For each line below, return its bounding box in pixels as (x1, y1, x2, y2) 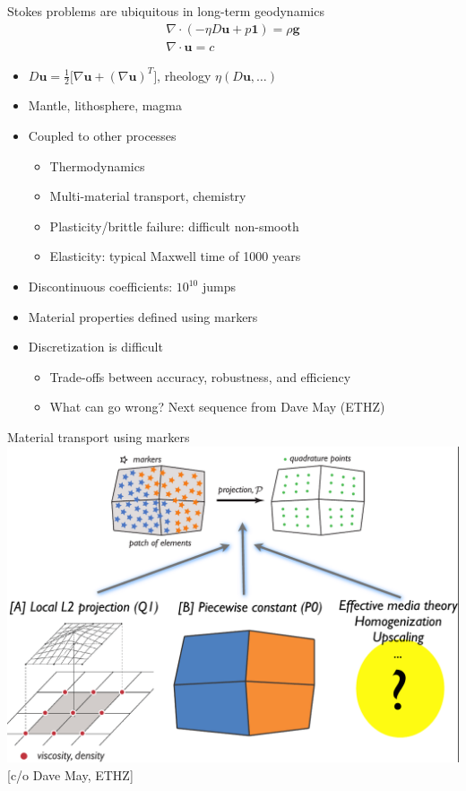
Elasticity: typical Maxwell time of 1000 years (49, 247, 301, 265)
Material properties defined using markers (28, 307, 258, 326)
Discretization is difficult (28, 337, 163, 356)
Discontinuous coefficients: (28, 277, 173, 296)
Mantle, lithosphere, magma (28, 96, 183, 115)
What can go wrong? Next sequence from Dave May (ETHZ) (49, 397, 385, 416)
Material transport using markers (7, 428, 190, 447)
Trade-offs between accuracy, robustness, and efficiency (49, 367, 351, 386)
